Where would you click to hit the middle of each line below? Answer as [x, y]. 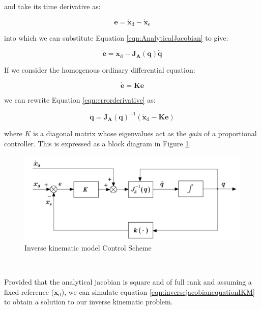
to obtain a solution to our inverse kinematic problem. [89, 302]
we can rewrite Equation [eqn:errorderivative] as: [80, 99]
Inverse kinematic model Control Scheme [88, 248]
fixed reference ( [29, 291]
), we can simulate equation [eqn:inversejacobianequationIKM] [158, 291]
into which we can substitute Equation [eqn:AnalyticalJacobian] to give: [116, 38]
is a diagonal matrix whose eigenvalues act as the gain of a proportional [145, 133]
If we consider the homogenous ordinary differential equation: [100, 70]
